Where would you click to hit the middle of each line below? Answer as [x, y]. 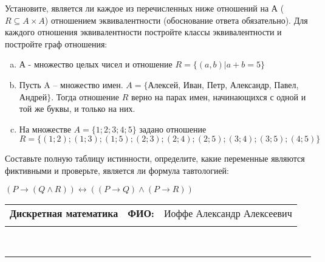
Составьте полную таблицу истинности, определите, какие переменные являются [155, 158]
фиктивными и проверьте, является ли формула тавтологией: [117, 170]
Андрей [33, 96]
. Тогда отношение [85, 96]
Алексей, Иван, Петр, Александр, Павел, [223, 84]
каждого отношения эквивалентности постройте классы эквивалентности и [143, 32]
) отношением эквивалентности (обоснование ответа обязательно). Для [176, 20]
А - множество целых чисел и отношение [96, 64]
